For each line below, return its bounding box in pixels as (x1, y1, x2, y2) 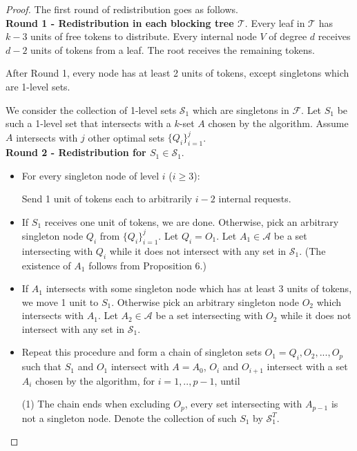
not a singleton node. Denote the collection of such (21, 410, 237, 425)
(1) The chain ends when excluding (21, 396, 171, 411)
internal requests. (218, 191, 291, 206)
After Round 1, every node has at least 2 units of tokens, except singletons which (6, 66, 349, 80)
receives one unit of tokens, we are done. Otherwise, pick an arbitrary (44, 214, 339, 229)
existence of (21, 258, 71, 272)
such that (21, 359, 62, 374)
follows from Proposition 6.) (88, 258, 206, 272)
